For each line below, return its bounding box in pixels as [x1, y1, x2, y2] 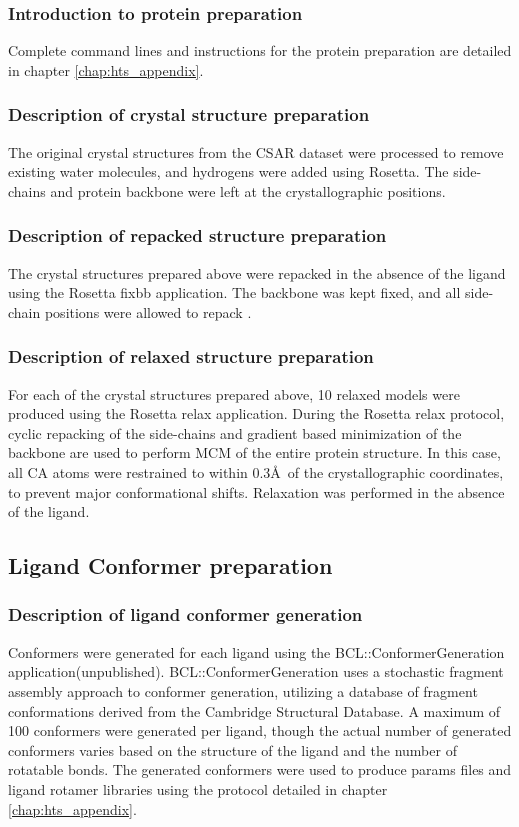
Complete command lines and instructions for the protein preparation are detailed [8, 40, 512, 61]
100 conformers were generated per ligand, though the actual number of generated [8, 720, 512, 741]
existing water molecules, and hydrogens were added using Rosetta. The [8, 161, 449, 182]
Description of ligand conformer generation [8, 602, 363, 627]
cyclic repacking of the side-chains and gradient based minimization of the [8, 422, 462, 443]
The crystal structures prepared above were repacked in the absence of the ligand [8, 262, 506, 283]
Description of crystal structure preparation [8, 102, 370, 127]
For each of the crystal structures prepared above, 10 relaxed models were [8, 383, 460, 404]
